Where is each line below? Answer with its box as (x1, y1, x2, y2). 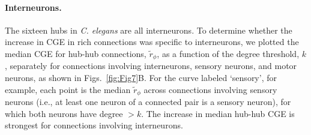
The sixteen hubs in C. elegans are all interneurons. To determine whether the (5, 23, 292, 36)
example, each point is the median (5, 83, 131, 95)
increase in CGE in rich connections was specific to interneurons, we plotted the (5, 35, 299, 48)
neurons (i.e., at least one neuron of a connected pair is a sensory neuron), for (5, 95, 291, 108)
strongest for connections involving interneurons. (5, 119, 183, 131)
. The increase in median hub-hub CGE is (141, 107, 295, 119)
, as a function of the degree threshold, (157, 47, 300, 59)
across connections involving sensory (143, 83, 277, 95)
